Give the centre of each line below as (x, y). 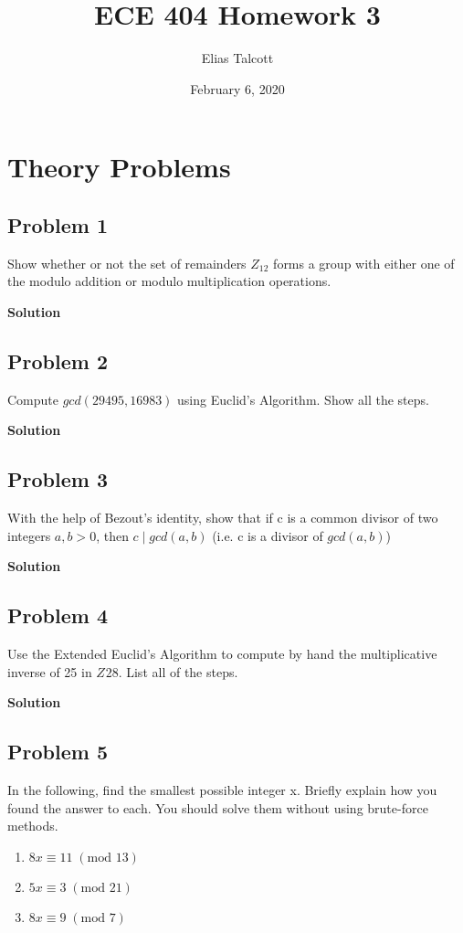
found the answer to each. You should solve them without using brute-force (218, 807)
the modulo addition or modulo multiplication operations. (169, 281)
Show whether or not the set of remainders (127, 263)
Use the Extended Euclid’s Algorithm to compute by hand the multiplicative (222, 654)
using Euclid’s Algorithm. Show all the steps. (303, 399)
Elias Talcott (237, 58)
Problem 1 (58, 224)
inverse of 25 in (50, 671)
